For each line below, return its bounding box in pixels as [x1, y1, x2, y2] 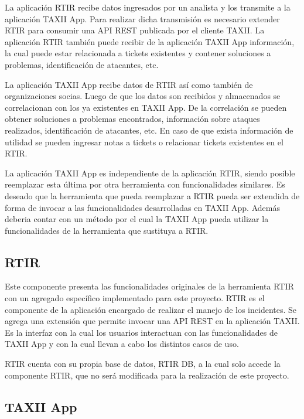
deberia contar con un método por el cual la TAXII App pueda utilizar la [5, 213, 269, 225]
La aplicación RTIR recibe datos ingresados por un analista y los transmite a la [5, 1, 291, 13]
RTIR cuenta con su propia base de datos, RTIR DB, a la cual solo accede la [5, 357, 281, 370]
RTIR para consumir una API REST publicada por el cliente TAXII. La [5, 24, 265, 36]
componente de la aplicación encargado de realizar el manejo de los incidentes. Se [5, 303, 297, 315]
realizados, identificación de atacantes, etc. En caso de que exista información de [5, 124, 293, 136]
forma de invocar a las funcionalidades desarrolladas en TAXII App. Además [5, 201, 280, 213]
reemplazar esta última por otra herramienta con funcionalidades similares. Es [5, 178, 285, 190]
